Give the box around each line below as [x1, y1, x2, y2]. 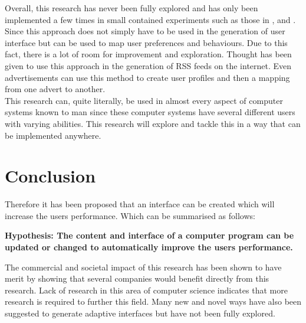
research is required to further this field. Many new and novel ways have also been [5, 295, 302, 308]
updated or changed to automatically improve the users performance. [5, 241, 293, 253]
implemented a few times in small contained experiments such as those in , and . [5, 13, 296, 25]
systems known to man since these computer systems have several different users [5, 106, 295, 118]
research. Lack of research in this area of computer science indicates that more [5, 283, 288, 296]
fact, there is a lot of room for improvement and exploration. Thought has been [5, 48, 292, 60]
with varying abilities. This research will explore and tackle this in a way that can [5, 117, 301, 129]
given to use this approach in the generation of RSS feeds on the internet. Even [5, 59, 292, 71]
